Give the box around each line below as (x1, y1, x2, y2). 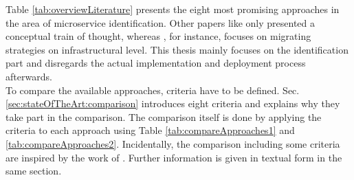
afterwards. (5, 69, 52, 83)
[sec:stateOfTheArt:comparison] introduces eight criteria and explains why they (5, 96, 340, 111)
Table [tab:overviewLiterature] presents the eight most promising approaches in (5, 2, 340, 16)
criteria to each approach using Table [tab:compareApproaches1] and (5, 123, 295, 137)
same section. (5, 164, 62, 178)
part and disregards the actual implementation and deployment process (5, 56, 306, 70)
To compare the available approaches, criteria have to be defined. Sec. (5, 82, 300, 97)
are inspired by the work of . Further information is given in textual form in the (5, 150, 342, 164)
